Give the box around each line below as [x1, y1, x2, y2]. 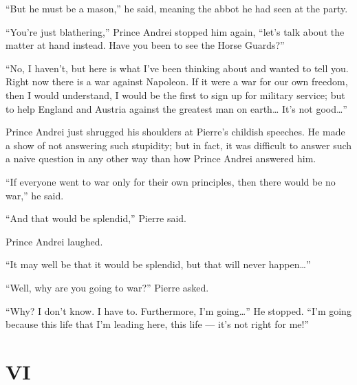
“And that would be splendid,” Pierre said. [6, 211, 186, 225]
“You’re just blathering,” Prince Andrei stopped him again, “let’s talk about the [6, 24, 345, 38]
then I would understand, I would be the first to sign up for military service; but [6, 87, 345, 102]
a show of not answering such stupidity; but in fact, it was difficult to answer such [6, 137, 352, 152]
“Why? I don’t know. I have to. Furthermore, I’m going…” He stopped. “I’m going [6, 303, 351, 318]
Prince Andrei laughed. [6, 234, 103, 248]
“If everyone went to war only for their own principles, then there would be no [6, 174, 336, 188]
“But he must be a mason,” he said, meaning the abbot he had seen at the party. [6, 1, 348, 15]
